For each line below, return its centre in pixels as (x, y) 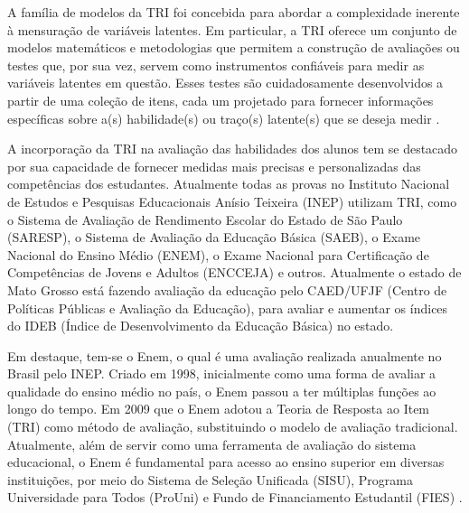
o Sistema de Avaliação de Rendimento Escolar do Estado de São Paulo (205, 219)
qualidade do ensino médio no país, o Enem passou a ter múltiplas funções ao (222, 391)
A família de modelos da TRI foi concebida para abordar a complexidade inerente (234, 12)
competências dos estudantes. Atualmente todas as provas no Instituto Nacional (229, 184)
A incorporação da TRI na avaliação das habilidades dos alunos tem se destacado (233, 149)
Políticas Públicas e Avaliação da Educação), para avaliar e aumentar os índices (228, 308)
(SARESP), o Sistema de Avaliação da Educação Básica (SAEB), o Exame (214, 237)
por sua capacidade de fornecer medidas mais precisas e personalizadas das (214, 166)
